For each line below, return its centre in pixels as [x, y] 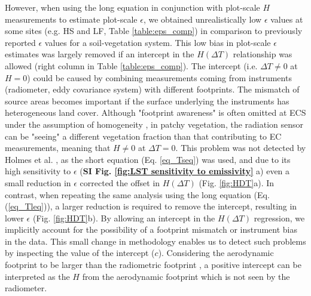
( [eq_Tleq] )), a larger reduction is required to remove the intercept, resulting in [151, 206]
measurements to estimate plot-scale [71, 19]
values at [287, 19]
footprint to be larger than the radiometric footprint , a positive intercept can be [153, 265]
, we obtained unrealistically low [202, 19]
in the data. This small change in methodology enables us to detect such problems [155, 241]
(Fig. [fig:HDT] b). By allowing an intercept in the [124, 218]
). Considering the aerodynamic [216, 253]
